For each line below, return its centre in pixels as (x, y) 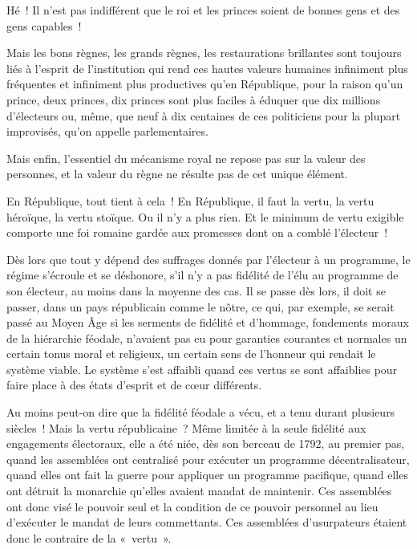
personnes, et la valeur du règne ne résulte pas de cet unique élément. (177, 174)
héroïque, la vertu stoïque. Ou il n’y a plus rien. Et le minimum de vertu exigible (205, 216)
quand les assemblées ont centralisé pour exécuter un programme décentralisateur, (208, 459)
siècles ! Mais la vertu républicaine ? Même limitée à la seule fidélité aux (186, 427)
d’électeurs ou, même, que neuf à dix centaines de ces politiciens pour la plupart (204, 115)
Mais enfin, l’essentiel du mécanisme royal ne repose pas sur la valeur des (186, 158)
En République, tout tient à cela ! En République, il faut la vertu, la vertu (190, 200)
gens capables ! (44, 25)
